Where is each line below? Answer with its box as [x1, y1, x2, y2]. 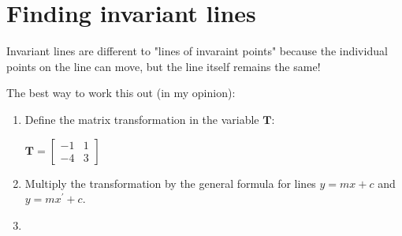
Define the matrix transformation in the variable [24, 111, 259, 127]
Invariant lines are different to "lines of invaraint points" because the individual [6, 43, 388, 59]
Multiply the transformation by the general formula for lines [24, 174, 316, 191]
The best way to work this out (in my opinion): [6, 84, 236, 101]
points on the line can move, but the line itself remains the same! [6, 58, 321, 74]
